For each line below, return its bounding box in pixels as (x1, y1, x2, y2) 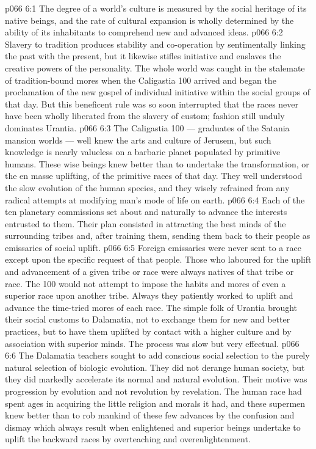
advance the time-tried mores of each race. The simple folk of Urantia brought (5, 301, 298, 313)
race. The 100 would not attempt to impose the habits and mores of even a (5, 277, 286, 290)
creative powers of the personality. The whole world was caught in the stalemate (5, 61, 305, 74)
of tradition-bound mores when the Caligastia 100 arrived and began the (5, 73, 276, 86)
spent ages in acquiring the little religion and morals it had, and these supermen (5, 396, 306, 409)
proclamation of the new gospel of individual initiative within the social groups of (5, 86, 311, 98)
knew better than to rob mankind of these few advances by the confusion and (5, 409, 295, 422)
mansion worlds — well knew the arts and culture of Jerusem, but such (5, 133, 271, 146)
